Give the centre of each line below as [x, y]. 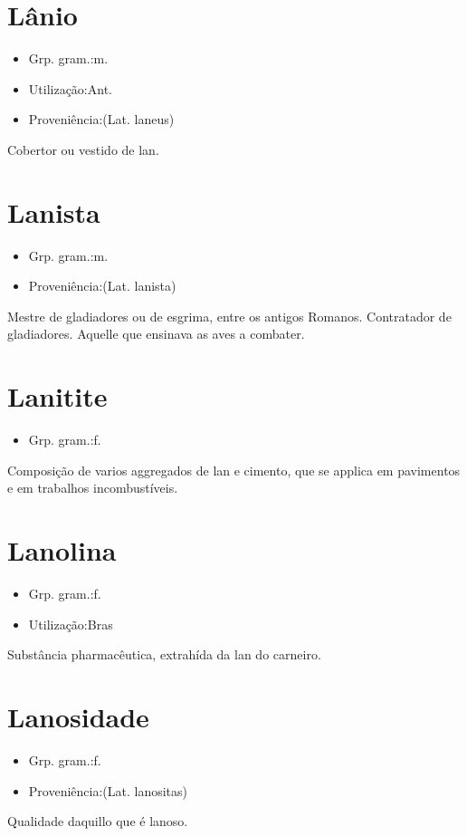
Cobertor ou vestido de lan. [83, 149]
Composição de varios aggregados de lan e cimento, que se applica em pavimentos [234, 470]
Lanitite [57, 396]
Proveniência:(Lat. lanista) [102, 286]
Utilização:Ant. [70, 88]
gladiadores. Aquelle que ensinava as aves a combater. [156, 334]
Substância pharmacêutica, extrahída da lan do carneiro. [164, 654]
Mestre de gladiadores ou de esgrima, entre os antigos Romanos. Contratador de [229, 316]
